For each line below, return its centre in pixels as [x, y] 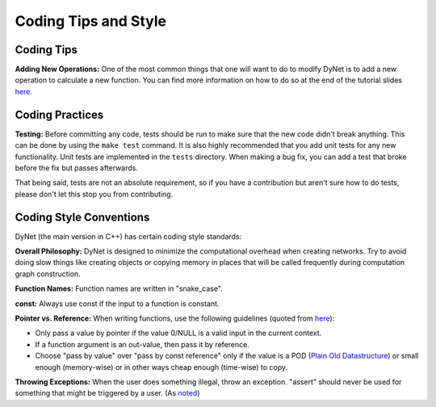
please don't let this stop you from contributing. [94, 194]
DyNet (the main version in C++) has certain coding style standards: [128, 236]
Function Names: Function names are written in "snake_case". [119, 289]
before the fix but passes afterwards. [77, 168]
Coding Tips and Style [91, 21]
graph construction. [48, 274]
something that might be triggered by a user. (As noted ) [107, 393]
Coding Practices [59, 114]
